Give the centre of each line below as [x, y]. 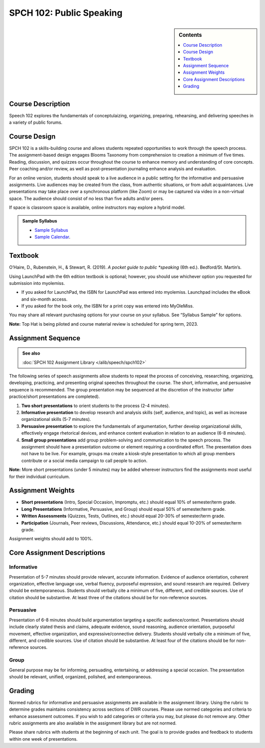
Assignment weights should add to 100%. [51, 539]
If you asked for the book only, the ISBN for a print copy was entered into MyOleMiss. [107, 306]
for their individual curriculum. [40, 476]
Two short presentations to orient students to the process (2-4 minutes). [96, 406]
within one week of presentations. [43, 739]
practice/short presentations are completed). [54, 397]
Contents [190, 35]
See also [31, 353]
